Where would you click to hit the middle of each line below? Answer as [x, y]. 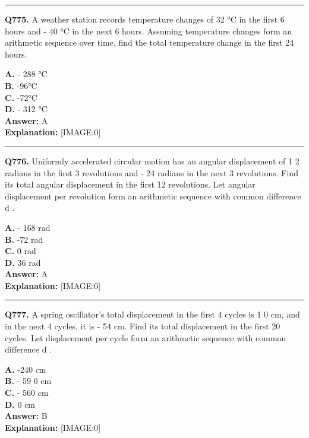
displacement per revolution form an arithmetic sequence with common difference [153, 196]
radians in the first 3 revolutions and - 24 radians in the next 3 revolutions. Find [152, 172]
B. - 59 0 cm [28, 381]
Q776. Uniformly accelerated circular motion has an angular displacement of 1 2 [152, 161]
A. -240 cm [26, 369]
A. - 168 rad [28, 227]
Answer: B [26, 416]
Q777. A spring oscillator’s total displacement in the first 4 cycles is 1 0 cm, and [152, 314]
